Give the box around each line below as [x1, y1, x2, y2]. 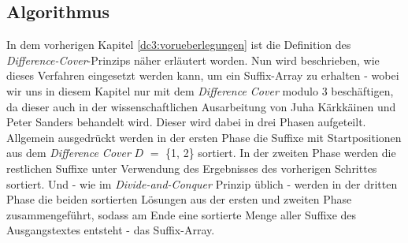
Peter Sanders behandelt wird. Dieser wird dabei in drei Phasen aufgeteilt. [6, 114, 366, 130]
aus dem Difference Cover [6, 144, 131, 161]
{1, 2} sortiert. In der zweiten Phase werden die [165, 144, 396, 161]
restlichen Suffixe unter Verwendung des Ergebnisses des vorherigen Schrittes [6, 159, 377, 176]
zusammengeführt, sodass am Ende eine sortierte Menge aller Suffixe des [6, 206, 357, 222]
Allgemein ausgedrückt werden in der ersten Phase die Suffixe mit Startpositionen [6, 129, 402, 145]
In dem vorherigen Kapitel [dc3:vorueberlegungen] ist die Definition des [6, 36, 351, 53]
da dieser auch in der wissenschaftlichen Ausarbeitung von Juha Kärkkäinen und [6, 98, 396, 114]
